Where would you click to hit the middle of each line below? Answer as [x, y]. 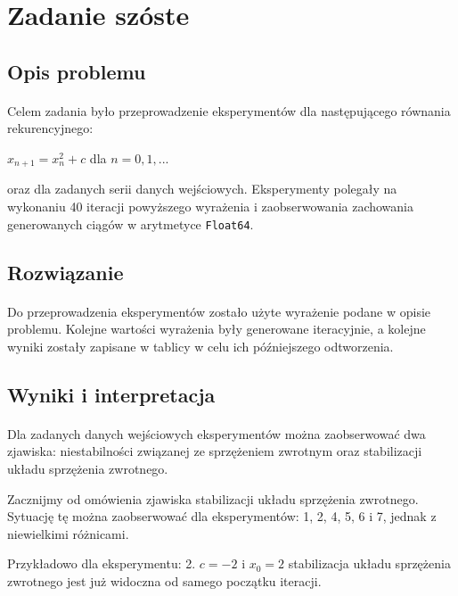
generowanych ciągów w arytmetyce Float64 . [131, 223]
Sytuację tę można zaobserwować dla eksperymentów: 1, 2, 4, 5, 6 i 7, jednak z [222, 516]
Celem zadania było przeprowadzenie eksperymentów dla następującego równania [229, 110]
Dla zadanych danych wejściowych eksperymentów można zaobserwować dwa [217, 433]
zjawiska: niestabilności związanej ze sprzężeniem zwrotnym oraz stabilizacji [215, 451]
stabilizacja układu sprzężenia [369, 563]
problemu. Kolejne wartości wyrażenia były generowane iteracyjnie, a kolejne [217, 329]
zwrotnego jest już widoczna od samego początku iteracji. [164, 580]
